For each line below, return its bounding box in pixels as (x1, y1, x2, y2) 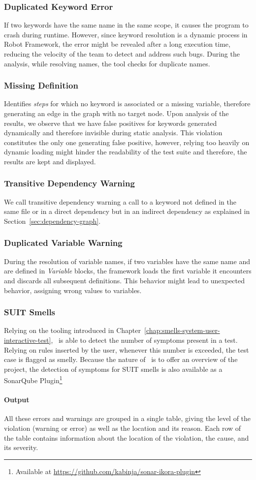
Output (4, 394, 30, 405)
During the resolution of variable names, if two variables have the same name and (4, 256, 250, 266)
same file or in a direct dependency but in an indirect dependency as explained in (4, 206, 250, 216)
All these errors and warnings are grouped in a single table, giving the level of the (4, 413, 251, 423)
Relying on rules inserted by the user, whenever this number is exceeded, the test (4, 344, 249, 355)
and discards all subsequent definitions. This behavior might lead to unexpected (4, 275, 245, 285)
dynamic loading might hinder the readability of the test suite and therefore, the (4, 147, 247, 157)
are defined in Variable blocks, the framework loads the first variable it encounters (4, 266, 252, 276)
